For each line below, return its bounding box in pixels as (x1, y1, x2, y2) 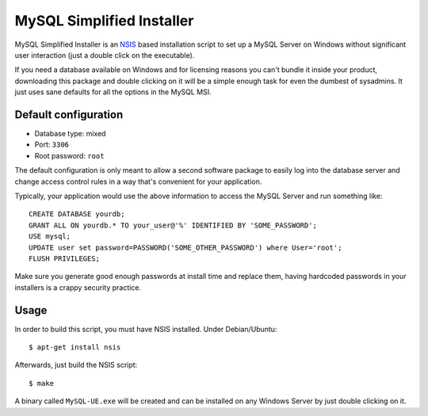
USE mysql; (29, 232, 71, 241)
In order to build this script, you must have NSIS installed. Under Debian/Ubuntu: (14, 324, 277, 334)
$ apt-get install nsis (29, 343, 121, 352)
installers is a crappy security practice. (14, 282, 142, 292)
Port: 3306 (34, 139, 70, 150)
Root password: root (34, 151, 105, 160)
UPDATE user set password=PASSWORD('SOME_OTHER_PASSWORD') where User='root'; (29, 242, 342, 252)
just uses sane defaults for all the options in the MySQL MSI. (14, 87, 212, 97)
